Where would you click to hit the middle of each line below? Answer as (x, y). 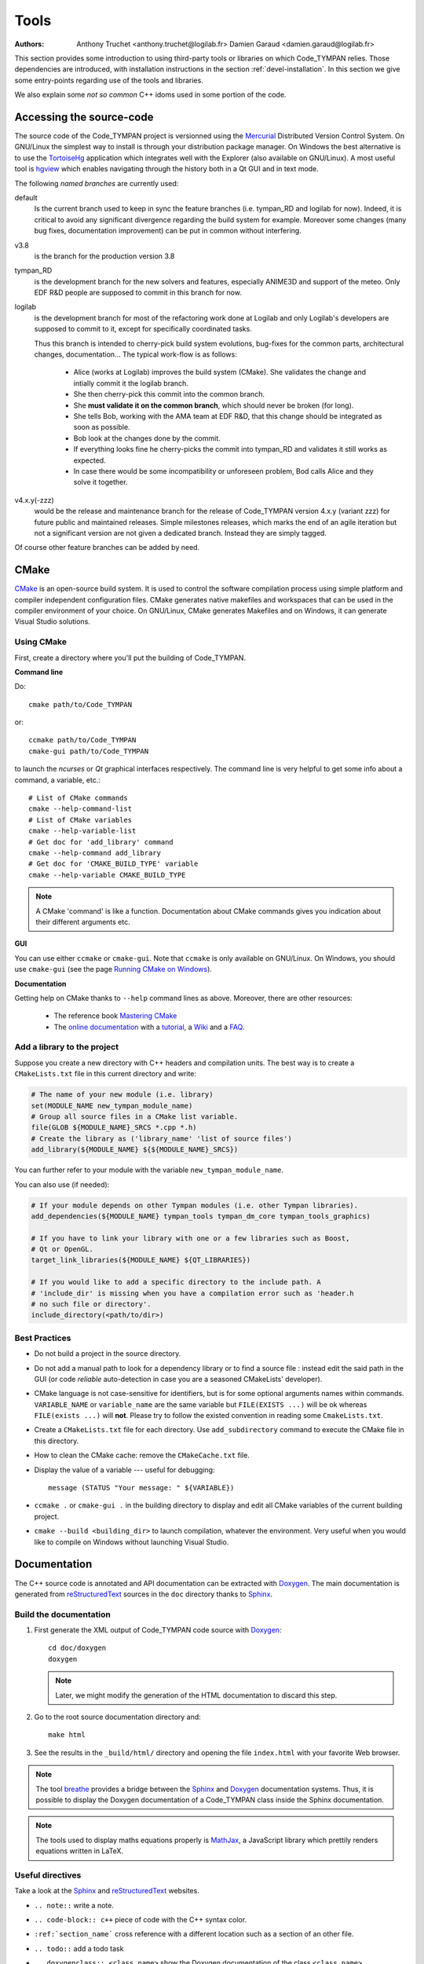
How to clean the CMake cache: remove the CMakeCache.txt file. (142, 1455)
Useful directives (48, 1875)
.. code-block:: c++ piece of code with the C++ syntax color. (141, 1920)
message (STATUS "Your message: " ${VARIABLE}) (141, 1488)
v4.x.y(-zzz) (34, 500)
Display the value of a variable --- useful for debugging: (124, 1470)
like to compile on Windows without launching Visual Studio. (132, 1542)
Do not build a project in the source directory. (108, 1354)
